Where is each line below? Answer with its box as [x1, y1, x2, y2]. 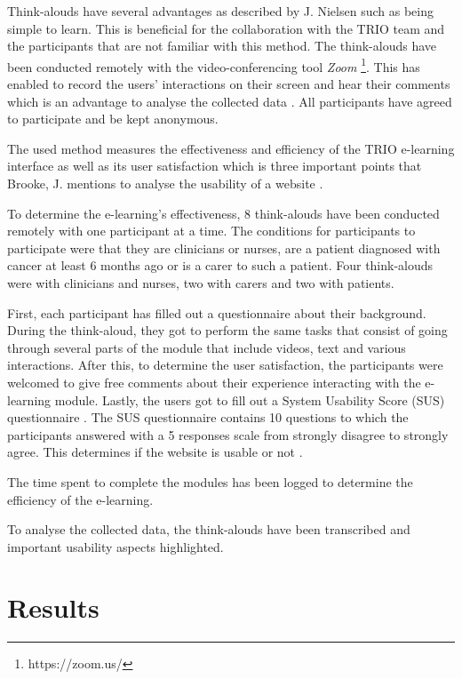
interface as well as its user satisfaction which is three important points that [7, 156, 422, 175]
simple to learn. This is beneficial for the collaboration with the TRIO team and [7, 19, 445, 37]
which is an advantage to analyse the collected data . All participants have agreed [7, 92, 452, 110]
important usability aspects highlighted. [7, 537, 224, 555]
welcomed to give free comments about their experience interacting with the [7, 372, 421, 391]
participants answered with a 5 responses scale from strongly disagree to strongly [7, 425, 449, 443]
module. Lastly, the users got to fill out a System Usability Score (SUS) [54, 390, 445, 409]
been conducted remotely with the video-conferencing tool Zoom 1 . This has [7, 54, 420, 76]
